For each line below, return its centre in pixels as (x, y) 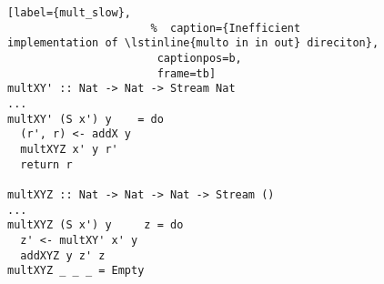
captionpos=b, (199, 58)
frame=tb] (187, 73)
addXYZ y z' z (63, 255)
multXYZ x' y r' (69, 149)
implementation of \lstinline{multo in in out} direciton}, (193, 43)
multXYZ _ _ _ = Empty (76, 271)
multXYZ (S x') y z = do (96, 225)
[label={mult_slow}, (70, 13)
